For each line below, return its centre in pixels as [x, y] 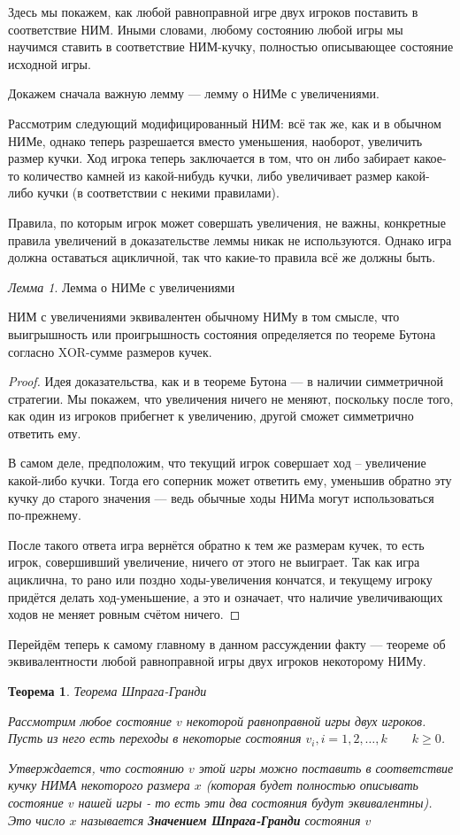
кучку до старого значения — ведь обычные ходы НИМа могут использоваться [221, 497]
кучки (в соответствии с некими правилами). [158, 193]
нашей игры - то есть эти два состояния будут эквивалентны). [255, 802]
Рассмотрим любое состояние [90, 720]
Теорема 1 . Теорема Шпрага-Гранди [107, 691]
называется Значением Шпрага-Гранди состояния [221, 820]
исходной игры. [50, 63]
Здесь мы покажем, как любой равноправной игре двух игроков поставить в [213, 12]
